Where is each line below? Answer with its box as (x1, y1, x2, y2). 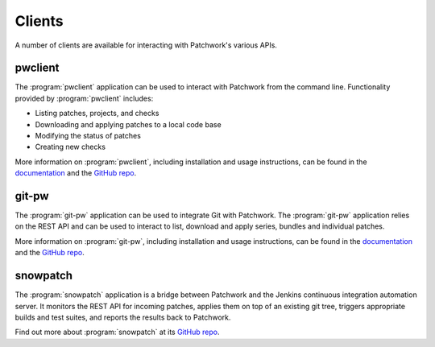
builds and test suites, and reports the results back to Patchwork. (14, 312, 231, 322)
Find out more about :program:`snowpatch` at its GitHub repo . (14, 327, 220, 337)
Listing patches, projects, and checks (35, 109, 159, 118)
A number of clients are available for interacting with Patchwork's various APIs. (14, 40, 278, 50)
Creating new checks (35, 142, 106, 152)
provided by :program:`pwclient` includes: (14, 93, 154, 103)
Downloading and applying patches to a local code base (35, 119, 222, 129)
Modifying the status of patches (35, 131, 141, 141)
